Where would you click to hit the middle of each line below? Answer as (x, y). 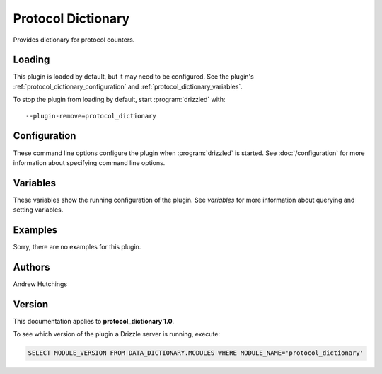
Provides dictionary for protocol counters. (74, 40)
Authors (31, 267)
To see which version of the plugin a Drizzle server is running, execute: (117, 334)
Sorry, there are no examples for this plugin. (77, 247)
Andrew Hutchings (40, 284)
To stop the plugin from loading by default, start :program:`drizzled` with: (119, 100)
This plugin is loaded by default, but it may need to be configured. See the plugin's (133, 76)
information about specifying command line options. (89, 162)
